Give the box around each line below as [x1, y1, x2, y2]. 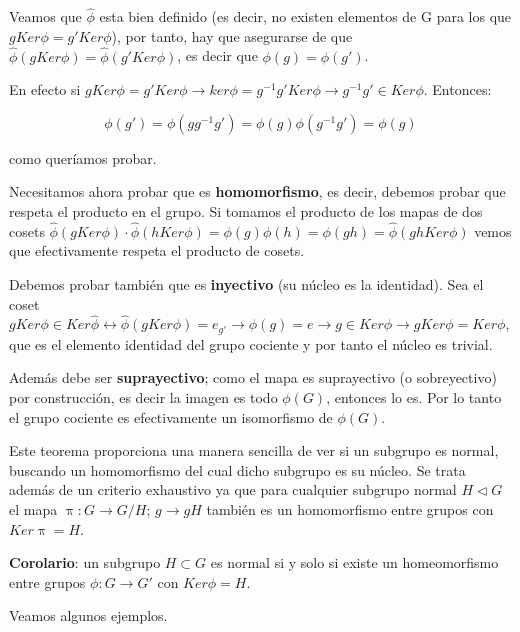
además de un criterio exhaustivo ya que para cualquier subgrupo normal [9, 479, 457, 500]
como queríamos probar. [9, 147, 157, 168]
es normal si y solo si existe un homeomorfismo [210, 552, 499, 573]
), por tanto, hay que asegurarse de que [111, 25, 353, 46]
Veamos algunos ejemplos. [9, 605, 168, 626]
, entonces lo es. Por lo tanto [326, 387, 502, 408]
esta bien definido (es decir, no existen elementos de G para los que [99, 6, 512, 27]
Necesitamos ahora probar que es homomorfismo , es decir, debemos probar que [9, 181, 506, 202]
